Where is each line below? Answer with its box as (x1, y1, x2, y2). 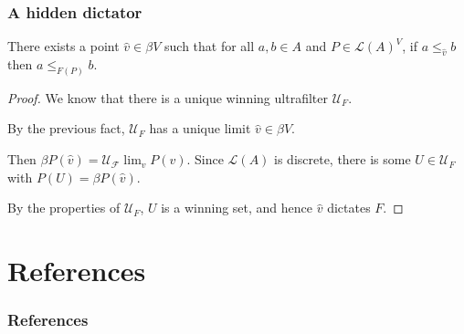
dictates (327, 198, 371, 217)
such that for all (164, 37, 255, 56)
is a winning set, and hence (161, 198, 313, 217)
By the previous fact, (7, 119, 125, 138)
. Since (186, 150, 224, 169)
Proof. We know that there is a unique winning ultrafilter (7, 88, 328, 107)
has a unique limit (149, 119, 251, 138)
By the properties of (7, 198, 121, 217)
